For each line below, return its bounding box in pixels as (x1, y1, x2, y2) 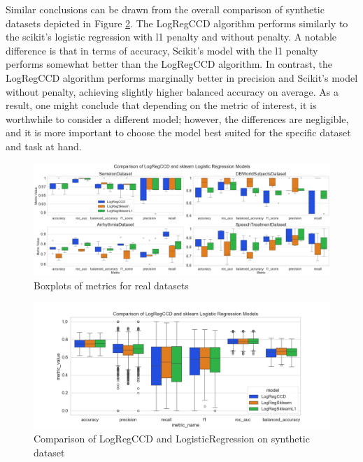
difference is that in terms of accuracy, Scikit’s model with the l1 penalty (6, 43, 318, 57)
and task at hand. (6, 138, 82, 153)
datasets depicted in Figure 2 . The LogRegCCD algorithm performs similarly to (6, 15, 348, 30)
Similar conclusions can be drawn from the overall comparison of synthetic (6, 2, 325, 16)
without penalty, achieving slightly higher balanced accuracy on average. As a (6, 84, 339, 99)
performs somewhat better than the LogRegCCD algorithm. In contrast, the (6, 57, 332, 71)
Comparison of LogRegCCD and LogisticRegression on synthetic (34, 431, 310, 446)
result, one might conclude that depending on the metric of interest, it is (6, 98, 317, 113)
